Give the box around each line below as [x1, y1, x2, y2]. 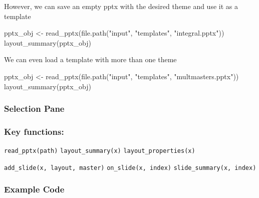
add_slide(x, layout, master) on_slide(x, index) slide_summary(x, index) [4, 164, 256, 171]
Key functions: [4, 125, 64, 137]
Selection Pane [4, 102, 65, 115]
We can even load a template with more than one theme [4, 54, 177, 65]
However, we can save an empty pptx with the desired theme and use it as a [4, 1, 238, 11]
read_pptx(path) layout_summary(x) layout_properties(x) [4, 147, 195, 155]
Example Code [4, 183, 65, 195]
